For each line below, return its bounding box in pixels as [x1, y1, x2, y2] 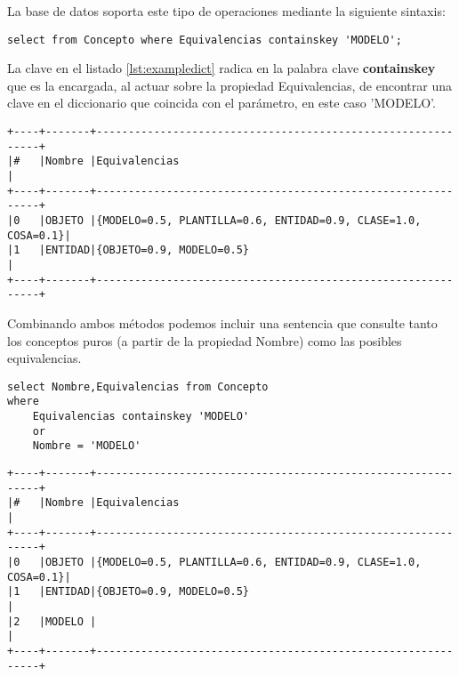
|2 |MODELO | [7, 615, 97, 628]
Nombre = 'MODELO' [32, 439, 141, 453]
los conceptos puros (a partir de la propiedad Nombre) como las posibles [7, 331, 402, 350]
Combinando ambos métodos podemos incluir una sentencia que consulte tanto [7, 313, 438, 332]
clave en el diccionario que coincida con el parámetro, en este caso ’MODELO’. [7, 93, 436, 112]
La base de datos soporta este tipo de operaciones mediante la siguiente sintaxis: [7, 2, 446, 20]
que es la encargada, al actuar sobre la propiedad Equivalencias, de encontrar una [7, 76, 453, 94]
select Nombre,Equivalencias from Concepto [7, 380, 269, 393]
